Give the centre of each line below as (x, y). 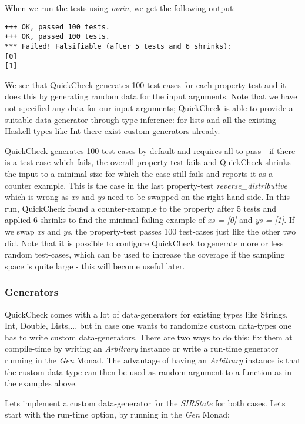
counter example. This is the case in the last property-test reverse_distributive (146, 185)
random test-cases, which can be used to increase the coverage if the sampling (145, 254)
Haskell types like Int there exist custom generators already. (113, 131)
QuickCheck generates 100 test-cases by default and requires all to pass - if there (150, 150)
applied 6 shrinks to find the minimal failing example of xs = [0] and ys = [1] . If (150, 220)
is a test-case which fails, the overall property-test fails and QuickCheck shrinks (148, 162)
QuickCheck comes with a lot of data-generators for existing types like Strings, (146, 314)
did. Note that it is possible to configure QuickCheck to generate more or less (144, 243)
